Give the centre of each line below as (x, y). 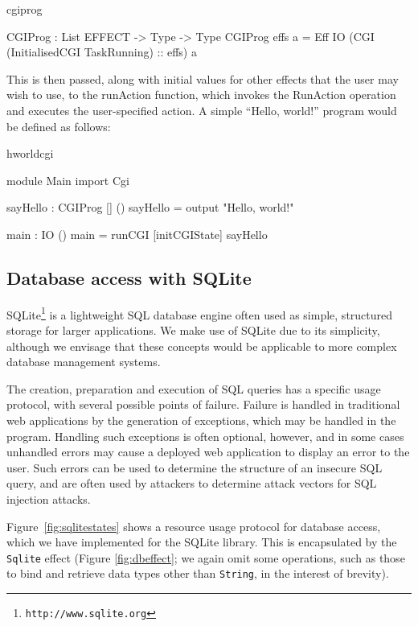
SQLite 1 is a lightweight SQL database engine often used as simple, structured (200, 313)
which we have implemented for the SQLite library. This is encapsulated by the (202, 542)
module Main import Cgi (68, 180)
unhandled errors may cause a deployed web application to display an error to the (208, 452)
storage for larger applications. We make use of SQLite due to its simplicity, (193, 329)
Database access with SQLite (129, 277)
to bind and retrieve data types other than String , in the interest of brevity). (198, 573)
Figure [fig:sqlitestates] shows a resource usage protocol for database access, (194, 526)
